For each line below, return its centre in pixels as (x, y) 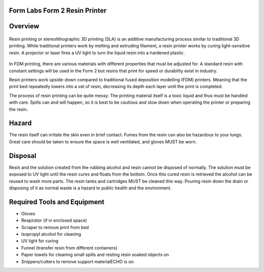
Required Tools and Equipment (57, 202)
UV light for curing (40, 241)
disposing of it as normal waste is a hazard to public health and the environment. (90, 188)
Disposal (23, 156)
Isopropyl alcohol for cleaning (51, 234)
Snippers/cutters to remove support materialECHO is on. (78, 261)
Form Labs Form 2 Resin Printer (58, 11)
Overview (24, 26)
